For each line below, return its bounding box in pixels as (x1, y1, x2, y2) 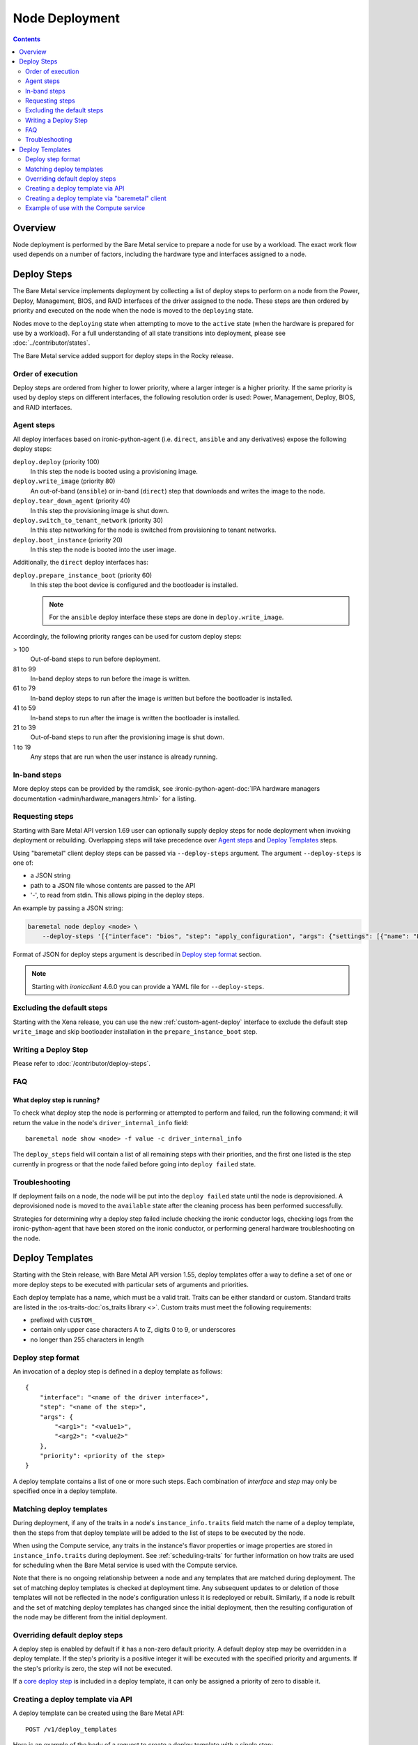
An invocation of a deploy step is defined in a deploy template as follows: (13, 1367, 223, 1375)
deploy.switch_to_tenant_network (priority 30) (13, 516, 164, 524)
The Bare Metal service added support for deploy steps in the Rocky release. (13, 351, 233, 359)
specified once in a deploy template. (13, 1487, 118, 1495)
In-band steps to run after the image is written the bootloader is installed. (30, 713, 240, 722)
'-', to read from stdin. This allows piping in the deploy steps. (30, 891, 205, 900)
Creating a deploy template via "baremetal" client (25, 194, 167, 202)
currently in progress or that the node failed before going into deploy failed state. (13, 1159, 256, 1168)
